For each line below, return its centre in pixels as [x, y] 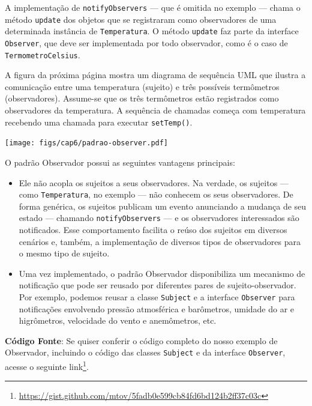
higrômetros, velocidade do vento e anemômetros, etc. [118, 320]
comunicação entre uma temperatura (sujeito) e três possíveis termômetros [142, 86]
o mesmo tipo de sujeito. [64, 253]
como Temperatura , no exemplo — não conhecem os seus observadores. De [156, 194]
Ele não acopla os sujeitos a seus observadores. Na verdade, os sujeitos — [154, 182]
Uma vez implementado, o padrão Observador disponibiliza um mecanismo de [162, 273]
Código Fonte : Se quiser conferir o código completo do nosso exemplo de [141, 340]
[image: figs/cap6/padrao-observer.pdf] [87, 143]
